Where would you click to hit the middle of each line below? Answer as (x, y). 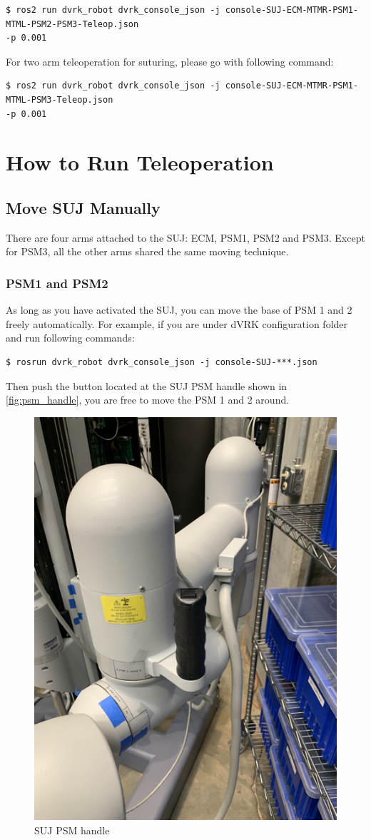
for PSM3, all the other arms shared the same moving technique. (147, 251)
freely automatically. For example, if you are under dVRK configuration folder (177, 323)
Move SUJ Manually (83, 207)
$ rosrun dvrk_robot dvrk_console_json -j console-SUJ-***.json (162, 362)
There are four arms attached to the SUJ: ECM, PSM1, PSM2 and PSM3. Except (185, 237)
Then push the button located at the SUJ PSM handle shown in (147, 385)
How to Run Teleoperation (140, 162)
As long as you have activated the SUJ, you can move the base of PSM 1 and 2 (179, 310)
